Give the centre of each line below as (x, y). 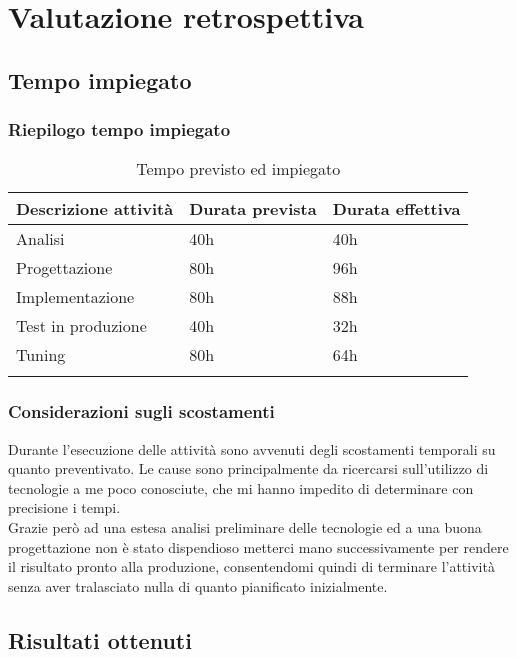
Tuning (41, 355)
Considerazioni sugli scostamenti (141, 411)
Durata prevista (253, 209)
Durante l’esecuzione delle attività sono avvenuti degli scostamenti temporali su (252, 448)
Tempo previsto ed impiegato (238, 169)
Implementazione (75, 297)
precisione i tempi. (64, 507)
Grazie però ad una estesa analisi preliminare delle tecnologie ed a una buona (245, 526)
